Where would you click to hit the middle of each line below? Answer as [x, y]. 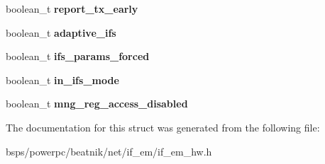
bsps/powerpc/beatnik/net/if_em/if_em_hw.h [109, 151]
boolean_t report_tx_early [72, 8]
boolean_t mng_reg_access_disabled [97, 104]
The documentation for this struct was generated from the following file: [163, 127]
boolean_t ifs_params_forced [78, 56]
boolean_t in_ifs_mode [62, 80]
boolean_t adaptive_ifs [61, 32]
